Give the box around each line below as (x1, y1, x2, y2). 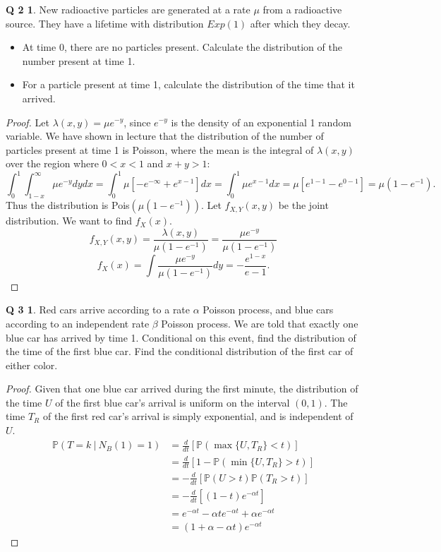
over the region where (6, 156, 99, 171)
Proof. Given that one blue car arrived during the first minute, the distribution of (6, 381, 358, 396)
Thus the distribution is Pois (6, 198, 130, 212)
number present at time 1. (22, 53, 135, 68)
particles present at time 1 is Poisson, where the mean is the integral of (6, 142, 314, 157)
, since (123, 114, 151, 129)
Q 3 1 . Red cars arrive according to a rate (6, 302, 191, 317)
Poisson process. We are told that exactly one (161, 316, 358, 330)
